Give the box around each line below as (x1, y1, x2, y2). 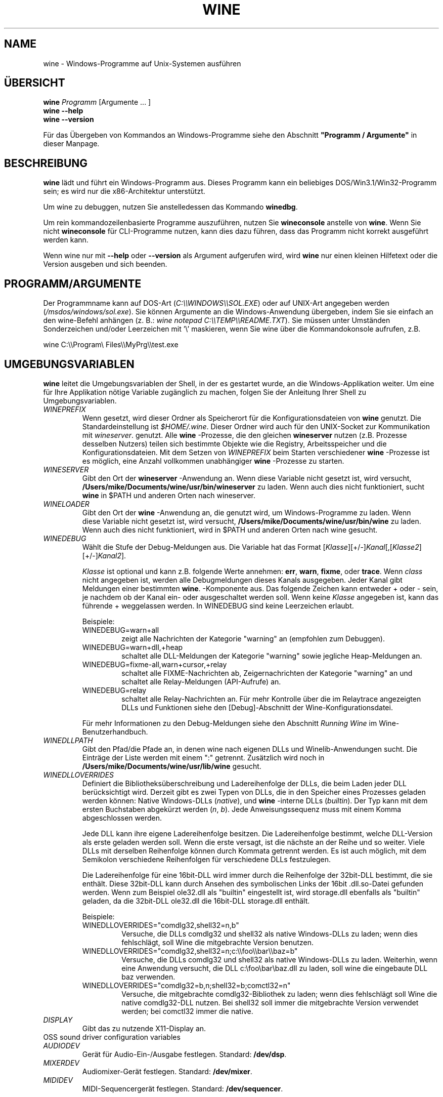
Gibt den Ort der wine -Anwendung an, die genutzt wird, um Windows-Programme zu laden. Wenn (82, 508, 411, 517)
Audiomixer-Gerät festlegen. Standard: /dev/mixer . (82, 1067, 252, 1076)
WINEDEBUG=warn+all (82, 625, 159, 634)
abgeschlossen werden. (82, 813, 162, 822)
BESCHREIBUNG (4, 156, 88, 170)
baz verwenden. (121, 972, 175, 981)
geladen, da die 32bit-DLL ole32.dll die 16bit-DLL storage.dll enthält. (82, 896, 310, 905)
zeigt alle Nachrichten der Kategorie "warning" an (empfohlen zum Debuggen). (121, 634, 385, 643)
